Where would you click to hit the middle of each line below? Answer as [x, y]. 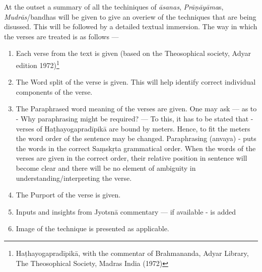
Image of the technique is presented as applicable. [92, 228]
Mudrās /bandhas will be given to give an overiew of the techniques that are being [130, 16]
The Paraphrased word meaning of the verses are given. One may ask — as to [136, 109]
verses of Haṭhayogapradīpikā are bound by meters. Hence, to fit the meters [133, 128]
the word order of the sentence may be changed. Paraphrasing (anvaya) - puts [136, 138]
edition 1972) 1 [38, 64]
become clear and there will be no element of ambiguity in [106, 167]
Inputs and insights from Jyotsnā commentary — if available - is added [126, 211]
